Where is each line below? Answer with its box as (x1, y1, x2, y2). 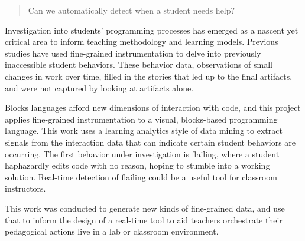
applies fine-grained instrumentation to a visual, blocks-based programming (5, 113, 278, 125)
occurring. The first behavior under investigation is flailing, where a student (5, 147, 280, 160)
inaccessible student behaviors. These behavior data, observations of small (5, 58, 272, 71)
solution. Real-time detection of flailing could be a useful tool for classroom (5, 170, 278, 183)
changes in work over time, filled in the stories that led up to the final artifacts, (5, 70, 293, 82)
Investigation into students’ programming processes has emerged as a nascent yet (5, 24, 298, 36)
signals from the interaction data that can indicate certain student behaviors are (5, 136, 296, 148)
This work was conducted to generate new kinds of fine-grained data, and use (5, 202, 285, 214)
